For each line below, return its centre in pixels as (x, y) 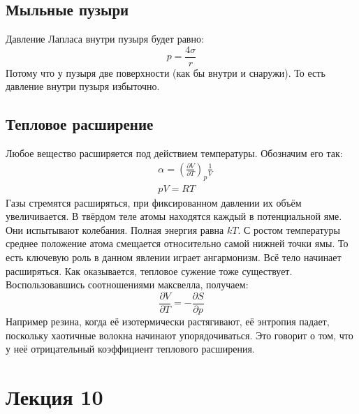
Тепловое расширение (80, 124)
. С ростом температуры (289, 229)
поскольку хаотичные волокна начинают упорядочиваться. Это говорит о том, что (179, 335)
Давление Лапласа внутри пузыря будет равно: (105, 39)
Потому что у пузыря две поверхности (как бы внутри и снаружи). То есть (166, 72)
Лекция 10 (54, 396)
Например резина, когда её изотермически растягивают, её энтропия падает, (168, 321)
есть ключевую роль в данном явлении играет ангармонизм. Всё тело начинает (174, 257)
